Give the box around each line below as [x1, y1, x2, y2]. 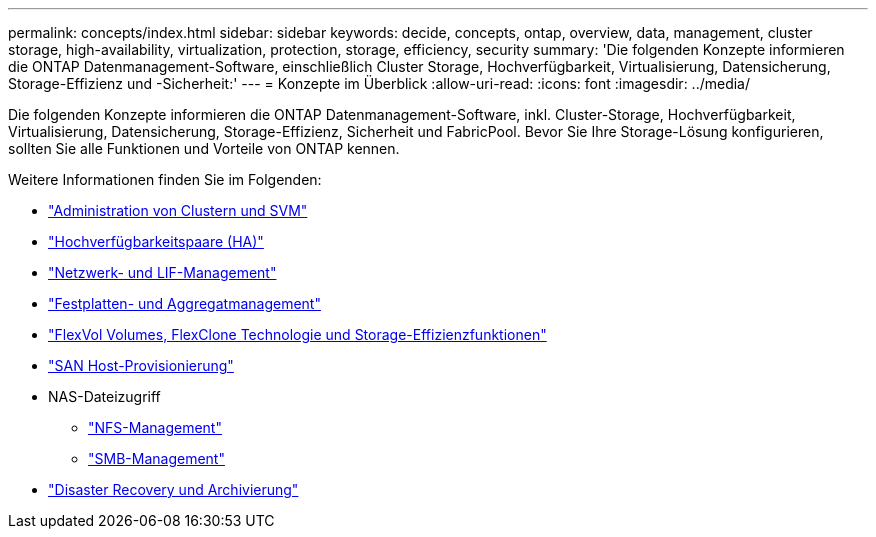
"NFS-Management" [88, 419, 222, 436]
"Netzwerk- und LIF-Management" [48, 264, 277, 281]
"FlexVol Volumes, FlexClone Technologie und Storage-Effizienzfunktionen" [48, 326, 547, 343]
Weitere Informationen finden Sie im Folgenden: [8, 171, 322, 188]
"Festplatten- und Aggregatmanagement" [48, 295, 321, 312]
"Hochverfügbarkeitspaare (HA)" [48, 233, 264, 250]
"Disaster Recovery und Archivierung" [48, 481, 299, 498]
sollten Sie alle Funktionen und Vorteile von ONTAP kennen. [8, 140, 400, 157]
